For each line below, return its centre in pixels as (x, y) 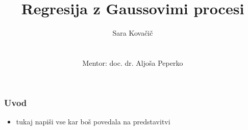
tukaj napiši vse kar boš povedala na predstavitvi (93, 121)
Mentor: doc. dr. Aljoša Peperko (133, 62)
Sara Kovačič (133, 33)
